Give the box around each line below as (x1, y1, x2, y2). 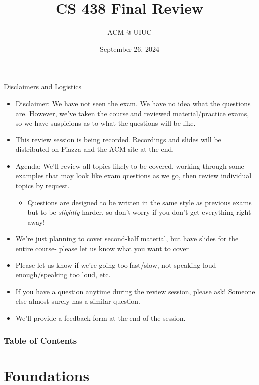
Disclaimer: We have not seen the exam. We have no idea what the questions (15, 98, 251, 108)
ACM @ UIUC (107, 27, 152, 37)
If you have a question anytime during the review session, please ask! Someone (15, 286, 255, 296)
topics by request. (15, 180, 70, 191)
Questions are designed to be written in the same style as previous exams (27, 197, 252, 207)
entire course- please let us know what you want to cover (15, 243, 189, 254)
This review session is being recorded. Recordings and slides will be (15, 134, 221, 144)
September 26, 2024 (100, 43, 159, 54)
